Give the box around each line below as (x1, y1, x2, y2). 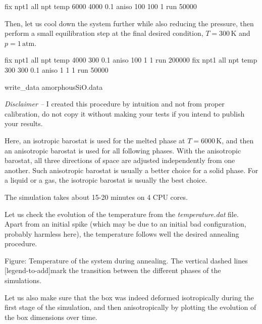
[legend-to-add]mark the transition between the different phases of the (5, 265, 221, 276)
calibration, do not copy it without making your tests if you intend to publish (5, 108, 245, 119)
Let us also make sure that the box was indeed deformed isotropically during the (5, 292, 254, 302)
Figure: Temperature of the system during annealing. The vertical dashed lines (5, 255, 248, 265)
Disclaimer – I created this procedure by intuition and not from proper (5, 98, 225, 109)
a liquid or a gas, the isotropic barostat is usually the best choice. (5, 175, 207, 185)
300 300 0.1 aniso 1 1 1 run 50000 (5, 64, 109, 75)
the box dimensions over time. (5, 311, 97, 322)
